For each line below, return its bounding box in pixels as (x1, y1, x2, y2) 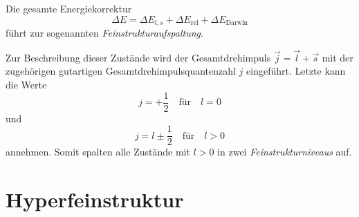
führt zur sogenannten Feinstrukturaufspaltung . (6, 26, 203, 40)
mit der (322, 50, 353, 64)
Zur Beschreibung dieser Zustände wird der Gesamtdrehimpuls (6, 50, 271, 64)
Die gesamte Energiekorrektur (6, 1, 132, 15)
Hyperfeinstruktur (6, 185, 184, 214)
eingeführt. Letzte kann (246, 64, 346, 78)
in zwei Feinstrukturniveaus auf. (217, 144, 352, 159)
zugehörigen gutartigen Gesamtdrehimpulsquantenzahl (6, 64, 236, 78)
